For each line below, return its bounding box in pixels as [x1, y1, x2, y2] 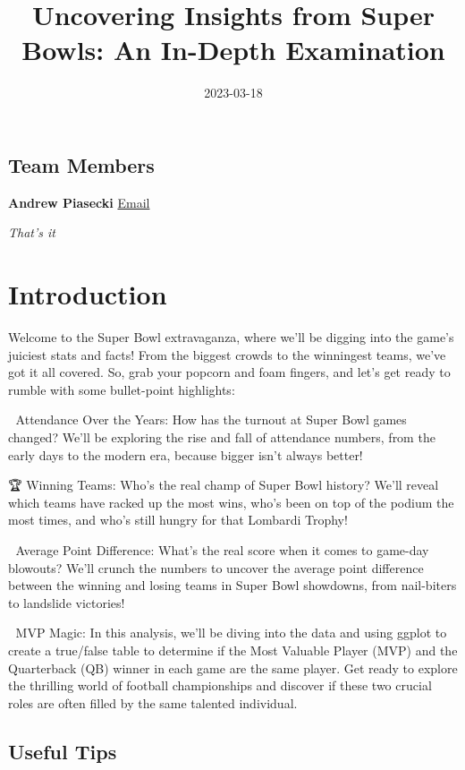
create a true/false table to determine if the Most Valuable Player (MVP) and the [8, 640, 458, 659]
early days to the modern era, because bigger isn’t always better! [8, 445, 363, 464]
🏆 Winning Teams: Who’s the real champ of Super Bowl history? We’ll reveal [8, 475, 439, 494]
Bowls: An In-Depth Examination [21, 31, 445, 68]
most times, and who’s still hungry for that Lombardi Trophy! [8, 510, 348, 529]
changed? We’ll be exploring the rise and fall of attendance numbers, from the [8, 428, 435, 446]
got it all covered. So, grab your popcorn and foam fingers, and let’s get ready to [8, 363, 451, 381]
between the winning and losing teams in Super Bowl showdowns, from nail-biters [8, 576, 457, 595]
